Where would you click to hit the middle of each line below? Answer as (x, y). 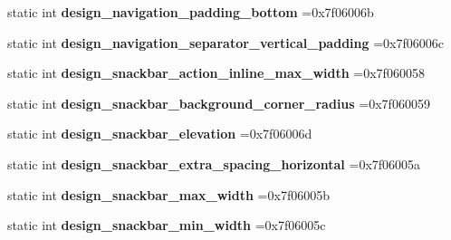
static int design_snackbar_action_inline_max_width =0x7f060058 (216, 73)
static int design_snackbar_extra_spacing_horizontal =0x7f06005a (214, 163)
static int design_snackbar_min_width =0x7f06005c (167, 225)
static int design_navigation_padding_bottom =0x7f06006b (191, 12)
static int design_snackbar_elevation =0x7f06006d (160, 134)
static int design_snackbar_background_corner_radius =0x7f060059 (219, 103)
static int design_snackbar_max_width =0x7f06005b (168, 194)
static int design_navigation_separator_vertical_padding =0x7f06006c (225, 42)
